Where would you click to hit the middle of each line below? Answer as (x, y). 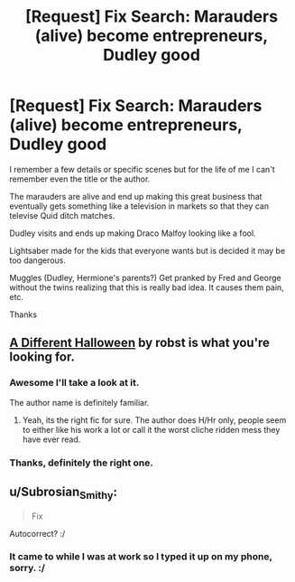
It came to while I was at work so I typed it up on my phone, (141, 557)
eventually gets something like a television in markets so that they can (139, 206)
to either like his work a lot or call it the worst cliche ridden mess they (151, 429)
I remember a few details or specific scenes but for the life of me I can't (142, 169)
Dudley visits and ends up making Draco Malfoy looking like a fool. (133, 233)
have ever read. (51, 439)
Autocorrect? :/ (37, 533)
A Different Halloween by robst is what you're (140, 343)
